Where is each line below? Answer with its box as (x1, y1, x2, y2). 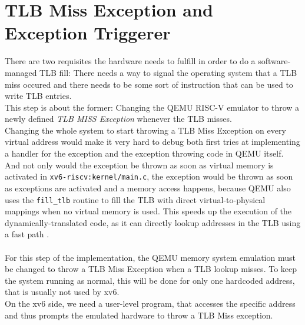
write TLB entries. (5, 89, 72, 102)
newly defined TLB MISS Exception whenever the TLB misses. (5, 112, 232, 125)
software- (258, 55, 291, 67)
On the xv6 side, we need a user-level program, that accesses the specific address (5, 297, 296, 309)
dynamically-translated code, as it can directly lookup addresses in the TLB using (5, 216, 301, 228)
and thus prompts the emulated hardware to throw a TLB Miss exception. (5, 309, 273, 321)
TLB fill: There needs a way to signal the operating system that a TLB (39, 66, 297, 78)
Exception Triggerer (5, 21, 171, 45)
